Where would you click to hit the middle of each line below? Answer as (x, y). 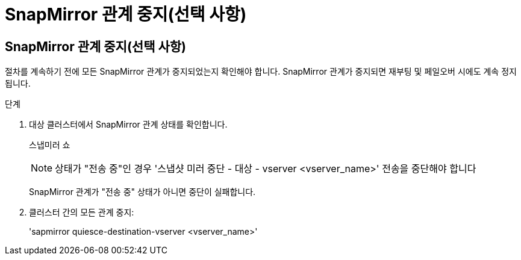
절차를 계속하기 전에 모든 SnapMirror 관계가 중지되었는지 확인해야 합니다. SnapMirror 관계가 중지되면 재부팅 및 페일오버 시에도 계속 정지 (261, 72)
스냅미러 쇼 (50, 145)
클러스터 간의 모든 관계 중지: (82, 212)
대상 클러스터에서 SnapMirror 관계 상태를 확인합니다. (128, 125)
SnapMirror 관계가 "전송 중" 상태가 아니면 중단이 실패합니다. (142, 192)
